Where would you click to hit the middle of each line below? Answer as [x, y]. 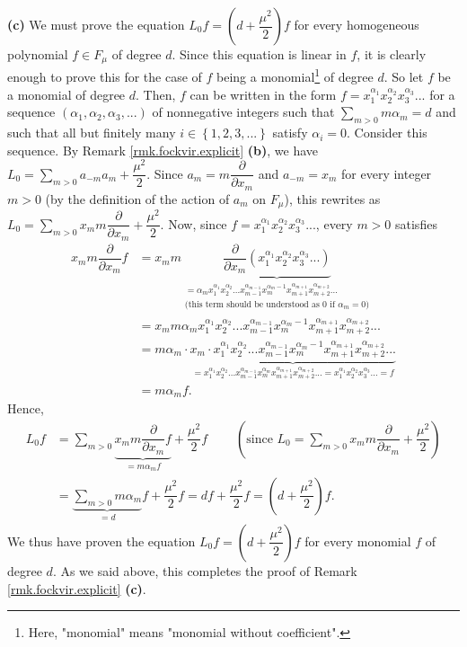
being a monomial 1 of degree [295, 75]
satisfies [416, 223]
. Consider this [387, 133]
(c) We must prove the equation [96, 24]
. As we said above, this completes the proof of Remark [205, 570]
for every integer [387, 173]
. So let [404, 77]
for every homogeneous [357, 24]
